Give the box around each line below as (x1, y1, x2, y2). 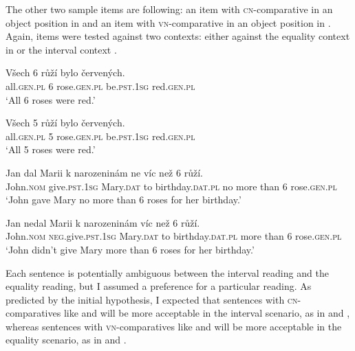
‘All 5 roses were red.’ (6, 142, 96, 157)
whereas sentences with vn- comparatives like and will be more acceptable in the (6, 319, 342, 333)
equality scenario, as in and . (6, 332, 127, 347)
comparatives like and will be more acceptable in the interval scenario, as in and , (6, 306, 350, 320)
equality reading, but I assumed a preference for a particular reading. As (6, 279, 312, 293)
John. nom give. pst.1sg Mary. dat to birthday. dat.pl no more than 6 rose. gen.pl (6, 179, 337, 193)
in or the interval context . (6, 42, 117, 56)
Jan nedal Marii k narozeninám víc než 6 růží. (6, 215, 200, 229)
